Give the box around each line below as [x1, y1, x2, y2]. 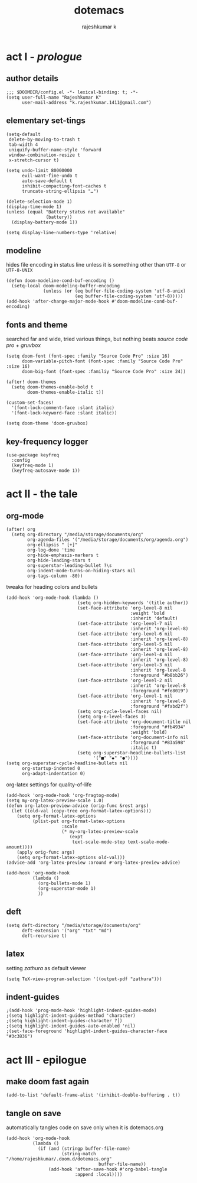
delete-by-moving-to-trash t [8, 137, 81, 142]
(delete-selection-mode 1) [6, 199, 73, 205]
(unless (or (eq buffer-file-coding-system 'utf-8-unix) [43, 288, 186, 294]
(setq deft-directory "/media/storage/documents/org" [6, 922, 142, 928]
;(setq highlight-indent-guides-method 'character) [6, 1013, 136, 1019]
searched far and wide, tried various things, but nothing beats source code [6, 335, 188, 343]
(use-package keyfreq [6, 452, 60, 458]
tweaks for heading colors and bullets [6, 584, 98, 590]
